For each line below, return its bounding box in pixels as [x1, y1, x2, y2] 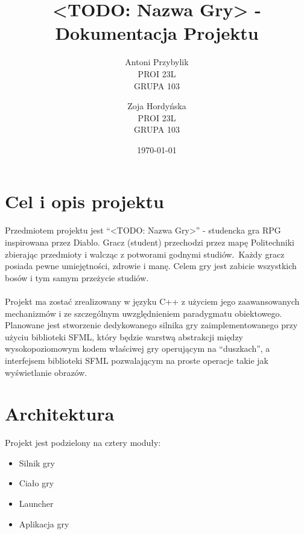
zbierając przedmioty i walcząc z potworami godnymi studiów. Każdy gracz [5, 247, 285, 260]
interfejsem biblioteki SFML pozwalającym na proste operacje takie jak [5, 354, 269, 366]
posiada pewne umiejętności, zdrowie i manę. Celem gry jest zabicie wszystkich [5, 259, 297, 272]
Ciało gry [19, 477, 54, 489]
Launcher [19, 497, 54, 510]
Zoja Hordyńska [127, 100, 186, 112]
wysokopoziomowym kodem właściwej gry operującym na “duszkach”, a [5, 342, 270, 355]
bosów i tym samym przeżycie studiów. [5, 271, 149, 284]
